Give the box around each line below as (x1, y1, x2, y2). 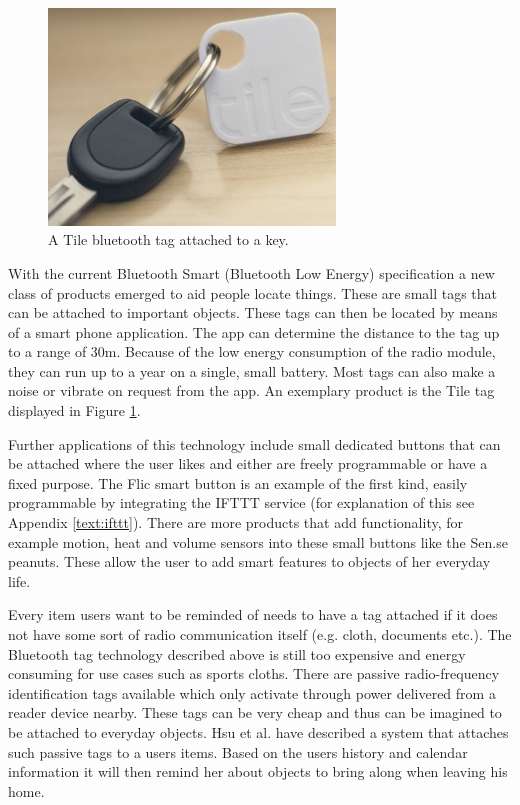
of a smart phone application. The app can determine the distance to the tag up (8, 321, 500, 342)
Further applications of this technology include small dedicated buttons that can (8, 433, 501, 454)
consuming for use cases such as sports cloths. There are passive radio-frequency (8, 663, 500, 684)
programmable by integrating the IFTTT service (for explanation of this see (8, 492, 475, 513)
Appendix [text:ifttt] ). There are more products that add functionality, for (8, 512, 463, 533)
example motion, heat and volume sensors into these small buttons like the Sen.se (8, 531, 508, 552)
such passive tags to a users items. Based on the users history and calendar (8, 741, 468, 762)
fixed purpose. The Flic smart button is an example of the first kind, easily (8, 472, 468, 493)
